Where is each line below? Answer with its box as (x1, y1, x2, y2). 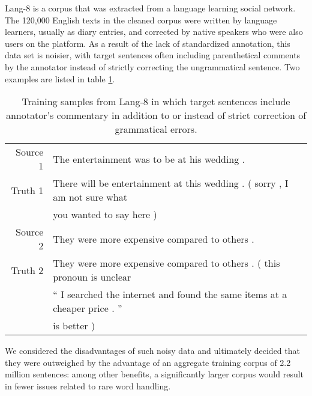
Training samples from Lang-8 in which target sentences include (22, 94, 290, 109)
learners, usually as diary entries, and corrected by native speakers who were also (5, 25, 303, 38)
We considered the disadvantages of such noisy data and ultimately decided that (5, 344, 300, 357)
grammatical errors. (115, 122, 197, 136)
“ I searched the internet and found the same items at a (53, 287, 287, 302)
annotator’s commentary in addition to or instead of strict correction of (5, 108, 307, 123)
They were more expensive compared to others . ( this (53, 256, 280, 270)
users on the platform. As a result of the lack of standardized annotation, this (5, 37, 290, 49)
